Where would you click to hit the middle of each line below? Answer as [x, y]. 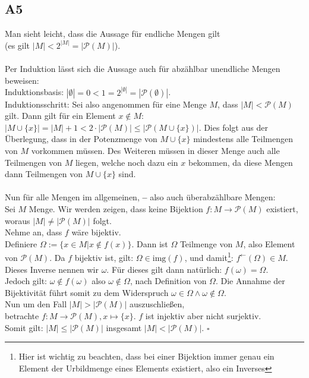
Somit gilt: [24, 327]
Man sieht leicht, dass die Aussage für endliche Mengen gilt [113, 34]
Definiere [21, 243]
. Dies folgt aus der [233, 127]
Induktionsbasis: [34, 92]
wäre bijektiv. [96, 232]
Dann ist [152, 243]
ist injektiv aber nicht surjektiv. [203, 315]
